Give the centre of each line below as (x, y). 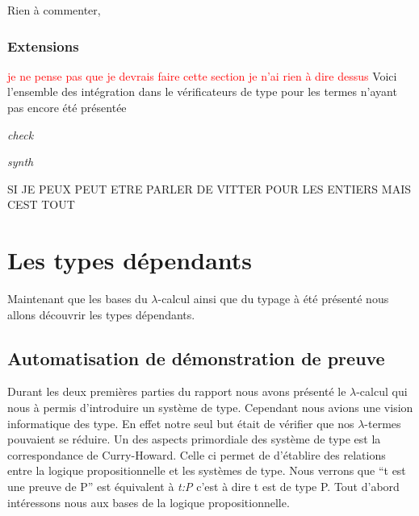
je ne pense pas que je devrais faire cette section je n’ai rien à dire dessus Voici (202, 75)
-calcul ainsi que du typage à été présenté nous (273, 299)
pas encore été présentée (67, 107)
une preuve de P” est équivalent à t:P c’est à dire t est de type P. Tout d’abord (203, 487)
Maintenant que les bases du (78, 299)
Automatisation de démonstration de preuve (196, 358)
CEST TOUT (41, 204)
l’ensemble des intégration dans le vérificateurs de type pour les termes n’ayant (202, 92)
